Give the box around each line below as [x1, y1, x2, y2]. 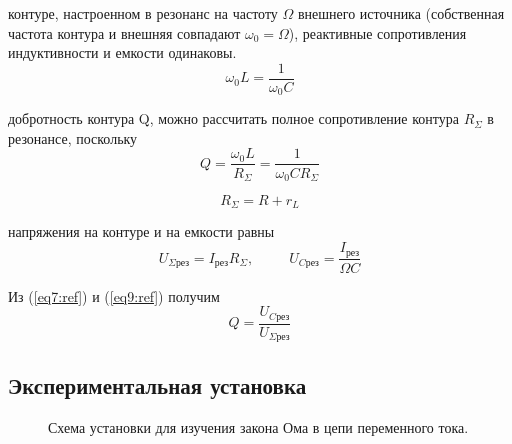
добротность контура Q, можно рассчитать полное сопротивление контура [8, 108, 459, 129]
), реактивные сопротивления [288, 22, 467, 43]
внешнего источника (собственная [297, 3, 505, 23]
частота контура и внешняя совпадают [8, 22, 241, 43]
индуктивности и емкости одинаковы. [8, 42, 237, 63]
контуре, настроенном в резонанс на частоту [8, 3, 278, 23]
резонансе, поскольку [8, 127, 138, 148]
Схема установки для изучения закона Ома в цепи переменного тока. [48, 417, 469, 438]
